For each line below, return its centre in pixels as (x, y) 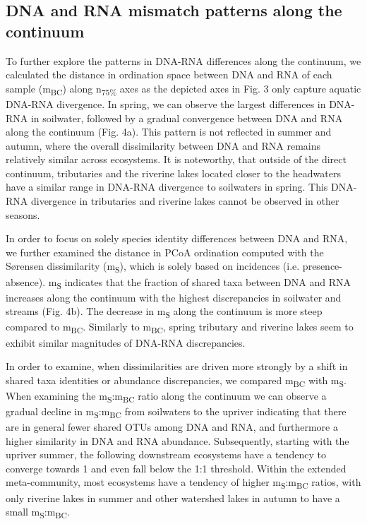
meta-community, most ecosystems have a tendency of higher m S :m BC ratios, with (183, 483)
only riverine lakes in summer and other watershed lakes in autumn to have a (173, 498)
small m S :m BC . (38, 512)
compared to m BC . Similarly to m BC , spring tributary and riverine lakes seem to (180, 328)
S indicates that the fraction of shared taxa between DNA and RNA (204, 282)
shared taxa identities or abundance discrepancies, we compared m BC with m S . (176, 381)
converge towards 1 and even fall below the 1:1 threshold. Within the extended (176, 468)
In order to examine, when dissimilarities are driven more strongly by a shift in (177, 366)
